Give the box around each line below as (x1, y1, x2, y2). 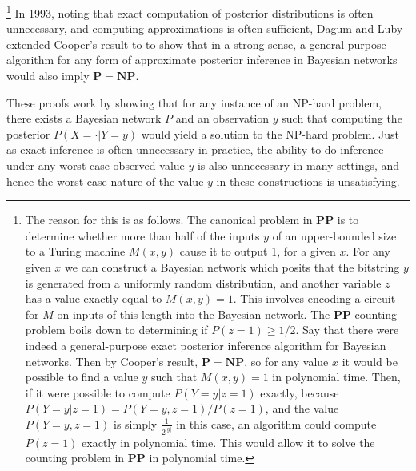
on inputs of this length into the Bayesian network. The (57, 305, 330, 322)
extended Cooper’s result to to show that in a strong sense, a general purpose (6, 35, 386, 52)
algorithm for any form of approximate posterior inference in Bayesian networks (6, 51, 398, 68)
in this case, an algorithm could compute (176, 415, 377, 432)
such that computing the (282, 110, 402, 127)
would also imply (6, 67, 90, 84)
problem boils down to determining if (25, 321, 208, 338)
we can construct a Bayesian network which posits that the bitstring (65, 258, 400, 275)
